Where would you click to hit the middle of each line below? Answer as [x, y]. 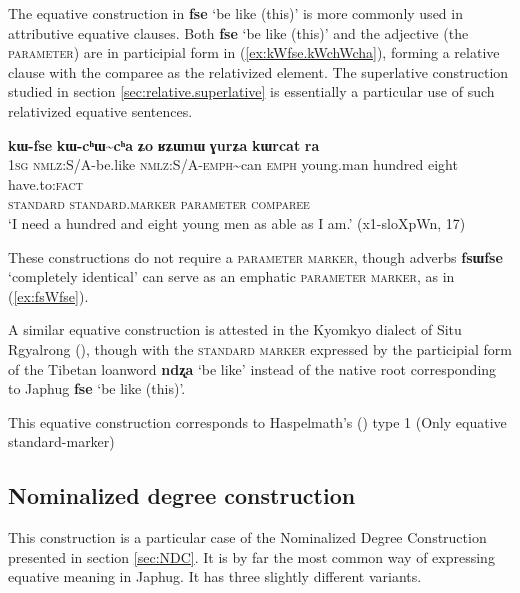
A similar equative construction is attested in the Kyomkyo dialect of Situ [235, 329]
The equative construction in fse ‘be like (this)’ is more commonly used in [235, 13]
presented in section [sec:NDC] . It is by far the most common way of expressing [251, 556]
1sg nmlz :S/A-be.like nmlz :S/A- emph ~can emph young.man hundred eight [233, 164]
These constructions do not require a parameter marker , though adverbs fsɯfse [255, 256]
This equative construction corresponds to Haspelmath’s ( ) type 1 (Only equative [257, 421]
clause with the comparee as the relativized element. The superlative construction [258, 71]
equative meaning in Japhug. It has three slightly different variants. [215, 576]
